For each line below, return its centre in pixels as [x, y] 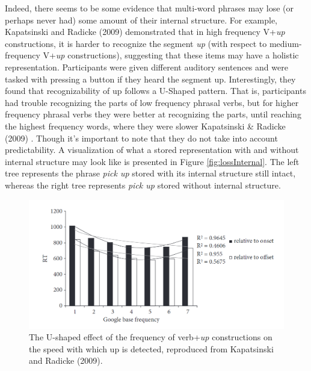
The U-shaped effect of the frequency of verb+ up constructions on [151, 337]
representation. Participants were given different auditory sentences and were [146, 67]
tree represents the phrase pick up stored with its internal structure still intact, [150, 173]
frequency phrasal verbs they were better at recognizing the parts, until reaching [153, 114]
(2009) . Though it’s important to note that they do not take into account [141, 138]
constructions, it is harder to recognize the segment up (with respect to [136, 43]
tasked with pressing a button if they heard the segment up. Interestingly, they [150, 79]
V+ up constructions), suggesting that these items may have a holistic [171, 55]
